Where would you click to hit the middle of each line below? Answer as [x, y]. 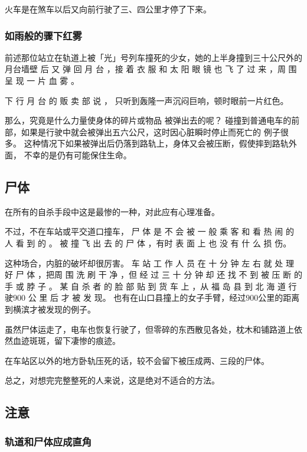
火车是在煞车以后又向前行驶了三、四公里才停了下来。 [108, 9]
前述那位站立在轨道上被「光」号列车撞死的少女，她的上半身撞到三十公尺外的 [153, 57]
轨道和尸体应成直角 [48, 441]
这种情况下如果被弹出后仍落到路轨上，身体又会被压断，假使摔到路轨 [156, 143]
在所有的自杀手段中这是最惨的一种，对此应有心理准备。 [112, 211]
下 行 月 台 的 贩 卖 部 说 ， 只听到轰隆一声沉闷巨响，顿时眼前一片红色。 [147, 100]
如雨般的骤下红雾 [43, 35]
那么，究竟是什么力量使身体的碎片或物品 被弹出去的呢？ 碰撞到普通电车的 [148, 120]
